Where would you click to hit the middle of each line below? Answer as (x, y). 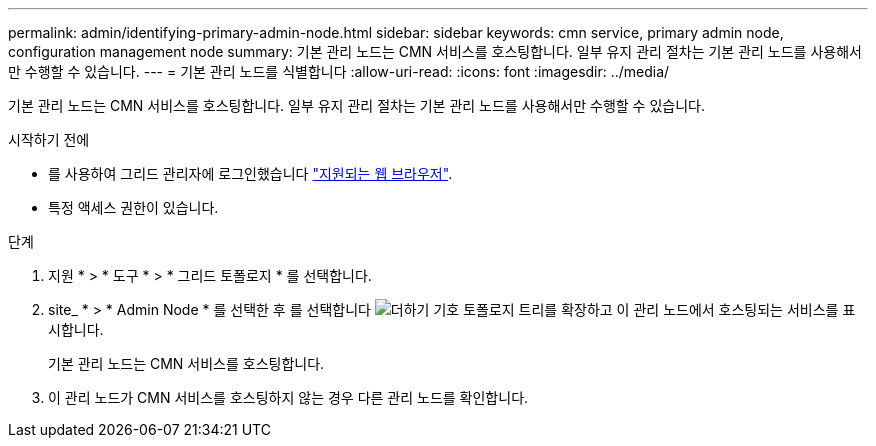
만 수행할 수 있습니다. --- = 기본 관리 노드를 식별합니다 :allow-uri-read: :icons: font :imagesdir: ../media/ (339, 71)
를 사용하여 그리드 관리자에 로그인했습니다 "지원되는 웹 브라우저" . (250, 173)
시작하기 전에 (49, 139)
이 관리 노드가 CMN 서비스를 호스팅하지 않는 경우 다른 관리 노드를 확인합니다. (288, 397)
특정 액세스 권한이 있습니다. (133, 207)
